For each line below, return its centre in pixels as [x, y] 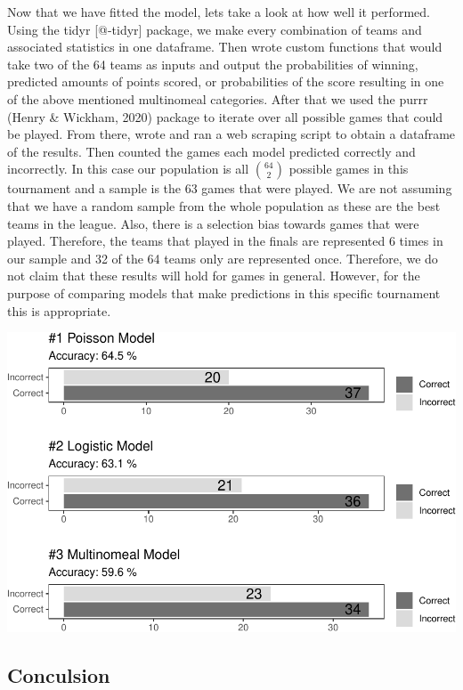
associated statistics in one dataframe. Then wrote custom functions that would [225, 47]
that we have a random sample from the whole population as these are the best [224, 205]
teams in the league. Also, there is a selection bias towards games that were [213, 223]
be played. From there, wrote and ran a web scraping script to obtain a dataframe [231, 134]
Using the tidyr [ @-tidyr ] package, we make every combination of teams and [215, 29]
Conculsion [59, 674]
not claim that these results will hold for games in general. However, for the [214, 276]
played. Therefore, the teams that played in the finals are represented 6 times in [225, 241]
